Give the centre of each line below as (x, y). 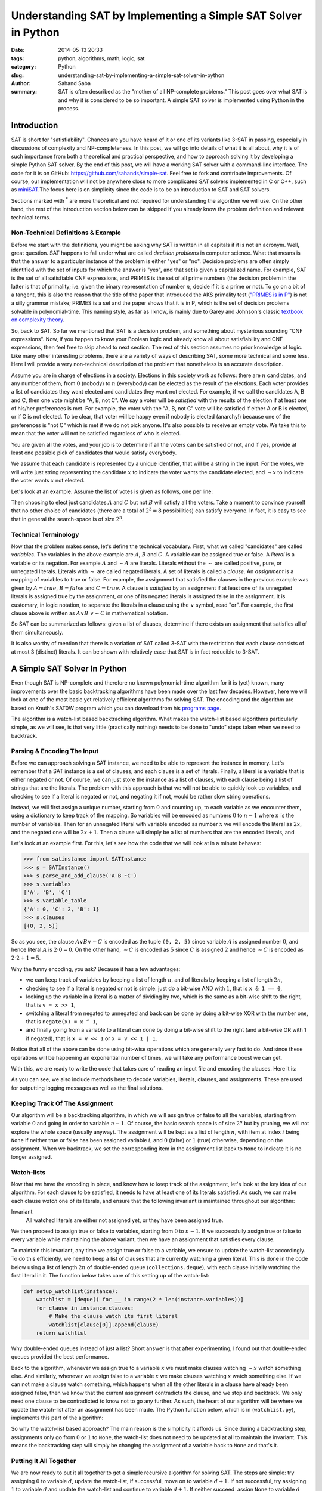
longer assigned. (32, 1156)
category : (24, 67)
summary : (24, 92)
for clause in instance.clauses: (85, 1308)
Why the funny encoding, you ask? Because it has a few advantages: (96, 969)
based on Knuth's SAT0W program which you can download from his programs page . (116, 708)
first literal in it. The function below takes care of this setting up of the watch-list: (110, 1275)
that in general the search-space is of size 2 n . (68, 519)
